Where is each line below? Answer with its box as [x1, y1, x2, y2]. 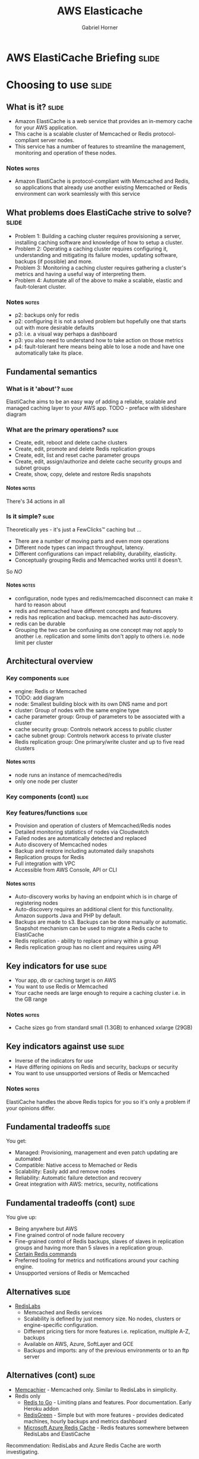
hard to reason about [14, 601, 67, 608]
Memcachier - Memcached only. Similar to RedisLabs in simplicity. [14, 1386, 178, 1393]
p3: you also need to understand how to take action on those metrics [14, 337, 184, 344]
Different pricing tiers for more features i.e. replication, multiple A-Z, [23, 1328, 190, 1335]
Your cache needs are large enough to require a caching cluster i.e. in [14, 990, 186, 997]
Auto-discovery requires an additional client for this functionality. [14, 906, 174, 913]
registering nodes [14, 900, 58, 907]
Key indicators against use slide [6, 1041, 125, 1051]
